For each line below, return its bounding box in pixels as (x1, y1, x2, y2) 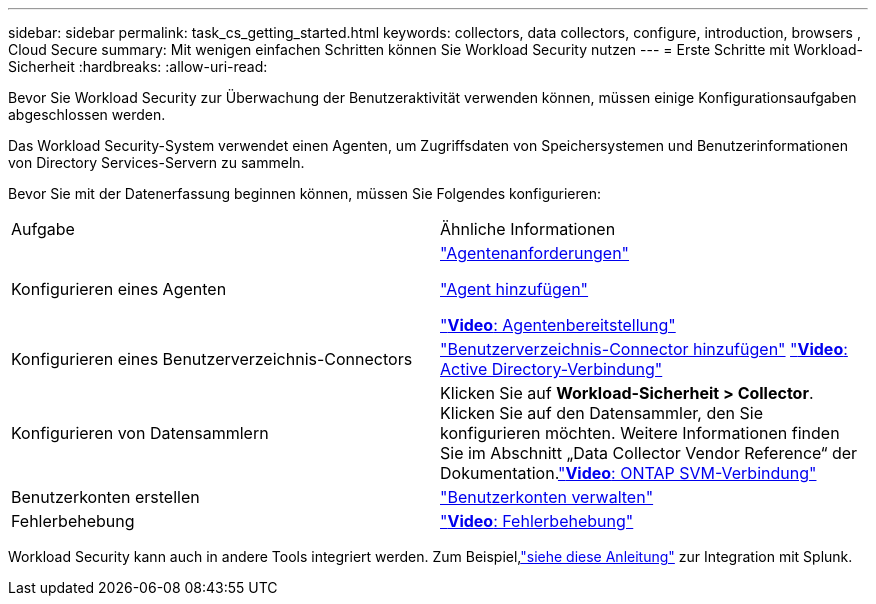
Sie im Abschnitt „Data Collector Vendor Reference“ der (440, 443, 858, 463)
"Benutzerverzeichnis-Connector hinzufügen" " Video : (440, 339, 848, 359)
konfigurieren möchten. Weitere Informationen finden (440, 423, 840, 443)
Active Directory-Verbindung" (440, 359, 663, 379)
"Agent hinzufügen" (440, 279, 589, 299)
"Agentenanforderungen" (440, 243, 630, 263)
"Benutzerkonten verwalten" (440, 487, 654, 507)
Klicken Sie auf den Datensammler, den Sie (440, 403, 763, 423)
